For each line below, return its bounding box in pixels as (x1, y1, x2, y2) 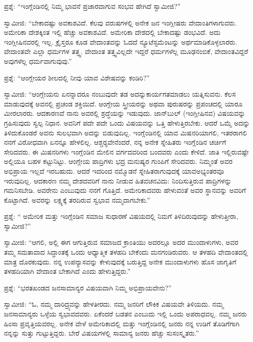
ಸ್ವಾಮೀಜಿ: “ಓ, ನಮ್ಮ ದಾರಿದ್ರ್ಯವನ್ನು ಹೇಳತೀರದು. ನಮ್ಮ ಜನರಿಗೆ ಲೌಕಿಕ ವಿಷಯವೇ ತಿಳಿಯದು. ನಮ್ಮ (4, 299, 224, 309)
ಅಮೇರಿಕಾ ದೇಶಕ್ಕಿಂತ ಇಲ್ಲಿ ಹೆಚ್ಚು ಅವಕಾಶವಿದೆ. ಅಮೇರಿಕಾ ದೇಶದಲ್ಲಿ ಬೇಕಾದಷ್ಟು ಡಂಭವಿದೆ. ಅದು (4, 27, 221, 37)
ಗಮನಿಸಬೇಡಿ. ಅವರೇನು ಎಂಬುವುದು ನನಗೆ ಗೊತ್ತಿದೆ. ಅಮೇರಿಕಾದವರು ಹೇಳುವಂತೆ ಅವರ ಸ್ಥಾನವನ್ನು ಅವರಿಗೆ (4, 185, 246, 195)
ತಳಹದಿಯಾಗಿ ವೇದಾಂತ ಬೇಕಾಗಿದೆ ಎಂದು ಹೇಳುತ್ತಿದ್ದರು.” (4, 266, 131, 276)
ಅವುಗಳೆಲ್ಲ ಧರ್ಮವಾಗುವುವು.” (4, 55, 72, 66)
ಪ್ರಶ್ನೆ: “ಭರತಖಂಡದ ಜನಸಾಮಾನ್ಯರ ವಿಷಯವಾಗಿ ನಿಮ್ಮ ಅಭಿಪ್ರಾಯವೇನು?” (4, 282, 172, 292)
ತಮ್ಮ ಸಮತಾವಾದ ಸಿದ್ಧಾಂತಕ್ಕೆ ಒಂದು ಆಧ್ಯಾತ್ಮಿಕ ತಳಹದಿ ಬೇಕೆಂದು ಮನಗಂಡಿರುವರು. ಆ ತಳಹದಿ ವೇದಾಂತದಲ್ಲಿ (4, 247, 248, 257)
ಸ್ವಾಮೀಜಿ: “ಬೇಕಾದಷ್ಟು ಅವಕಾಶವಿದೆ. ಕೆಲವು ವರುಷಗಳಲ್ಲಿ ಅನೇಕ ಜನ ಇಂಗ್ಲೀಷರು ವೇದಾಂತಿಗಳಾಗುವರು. (4, 17, 237, 27)
